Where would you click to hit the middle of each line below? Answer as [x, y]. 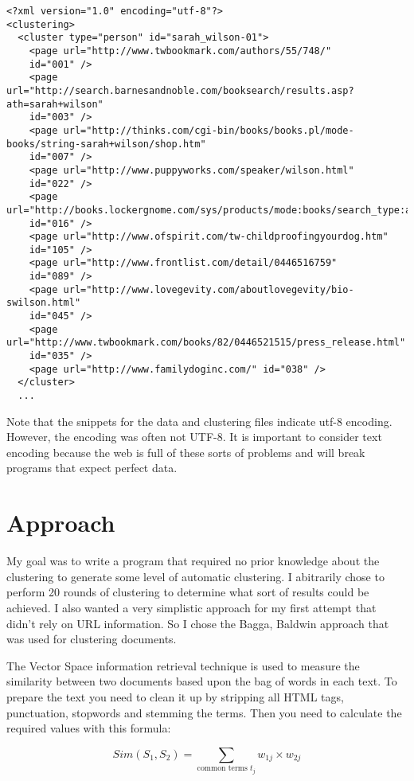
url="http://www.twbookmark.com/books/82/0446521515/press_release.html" [206, 343]
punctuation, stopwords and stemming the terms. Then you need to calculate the [204, 712]
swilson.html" [44, 303]
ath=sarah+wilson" [55, 104]
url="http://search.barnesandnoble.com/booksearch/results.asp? [180, 90]
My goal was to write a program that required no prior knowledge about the [193, 561]
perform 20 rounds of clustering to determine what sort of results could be [188, 592]
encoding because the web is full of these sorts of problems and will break [186, 452]
